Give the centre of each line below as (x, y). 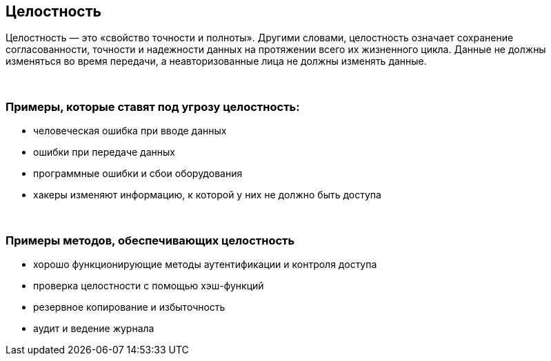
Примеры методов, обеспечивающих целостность (150, 240)
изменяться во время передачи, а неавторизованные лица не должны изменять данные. (216, 61)
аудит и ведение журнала (94, 328)
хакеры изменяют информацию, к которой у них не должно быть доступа (207, 195)
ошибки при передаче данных (104, 152)
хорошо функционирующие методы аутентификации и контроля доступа (205, 264)
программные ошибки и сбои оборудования (138, 174)
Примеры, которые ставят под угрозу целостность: (153, 106)
